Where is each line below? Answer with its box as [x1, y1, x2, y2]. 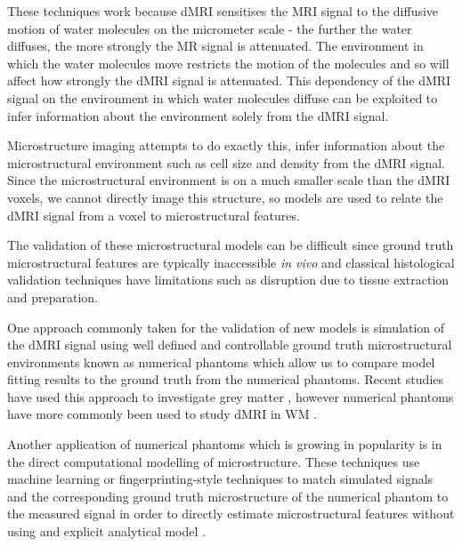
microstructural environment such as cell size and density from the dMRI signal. [7, 153, 446, 172]
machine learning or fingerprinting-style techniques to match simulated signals [7, 470, 434, 488]
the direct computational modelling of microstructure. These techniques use [7, 452, 420, 470]
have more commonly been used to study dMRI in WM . [7, 405, 318, 423]
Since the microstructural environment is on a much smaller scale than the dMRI [7, 171, 450, 189]
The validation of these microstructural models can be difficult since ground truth [7, 236, 454, 254]
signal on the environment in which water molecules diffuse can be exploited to [7, 88, 438, 107]
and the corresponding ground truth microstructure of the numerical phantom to [7, 486, 449, 505]
